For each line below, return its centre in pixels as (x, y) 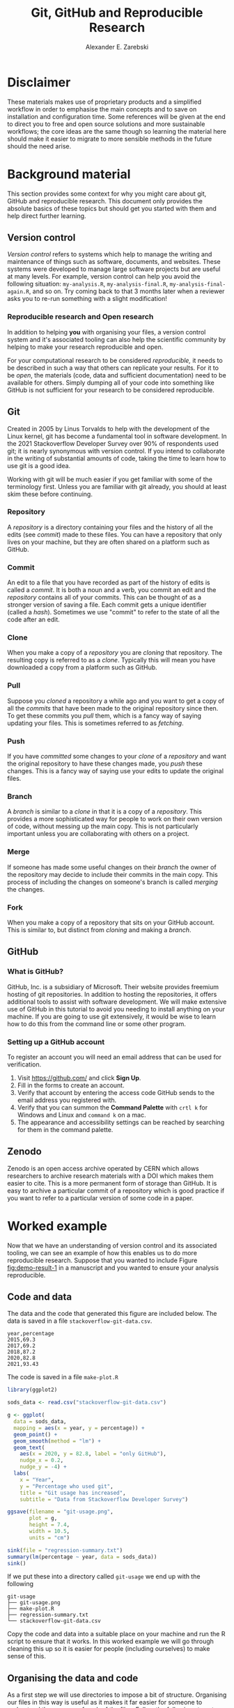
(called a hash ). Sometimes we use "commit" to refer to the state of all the (114, 612)
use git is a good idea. (39, 465)
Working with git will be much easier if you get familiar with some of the (110, 479)
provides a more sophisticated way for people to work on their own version (115, 819)
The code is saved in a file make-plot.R (63, 1377)
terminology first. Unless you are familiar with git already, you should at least (117, 486)
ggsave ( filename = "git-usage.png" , (60, 1512)
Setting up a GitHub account (56, 1041)
